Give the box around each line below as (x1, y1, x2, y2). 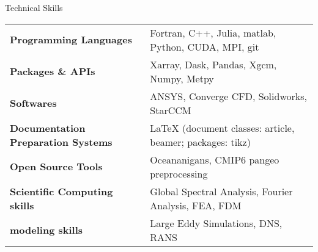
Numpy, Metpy (150, 71, 214, 85)
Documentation (10, 120, 86, 135)
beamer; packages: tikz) (150, 134, 251, 149)
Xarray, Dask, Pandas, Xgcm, (150, 57, 277, 71)
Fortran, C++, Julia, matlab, (150, 25, 276, 40)
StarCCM (150, 103, 191, 117)
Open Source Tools (10, 159, 103, 174)
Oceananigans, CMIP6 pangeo (150, 152, 279, 167)
